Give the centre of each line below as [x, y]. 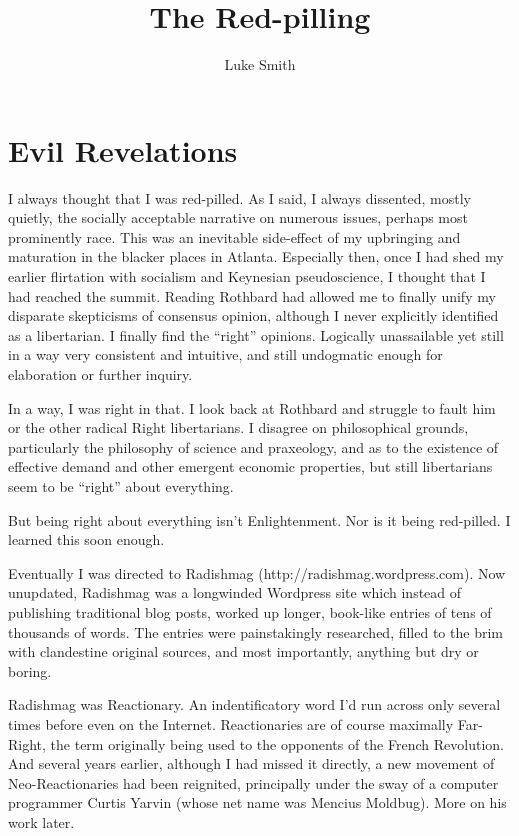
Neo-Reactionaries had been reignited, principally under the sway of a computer [253, 782]
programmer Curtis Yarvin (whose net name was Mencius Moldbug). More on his [257, 802]
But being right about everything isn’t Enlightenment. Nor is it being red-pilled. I [259, 519]
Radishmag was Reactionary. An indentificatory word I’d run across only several [254, 704]
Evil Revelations [123, 149]
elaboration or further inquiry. [100, 374]
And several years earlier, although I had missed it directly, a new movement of [251, 763]
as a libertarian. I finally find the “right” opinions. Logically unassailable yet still [256, 334]
